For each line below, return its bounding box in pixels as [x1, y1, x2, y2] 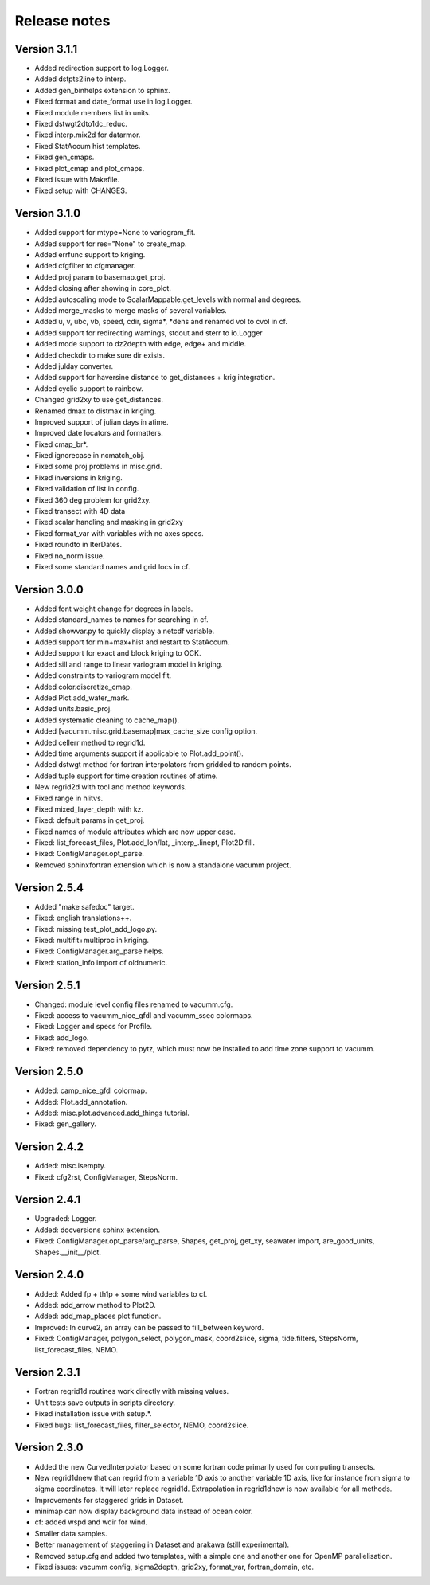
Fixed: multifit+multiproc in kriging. [34, 935, 149, 945]
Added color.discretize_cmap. [34, 682, 133, 691]
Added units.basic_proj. [34, 704, 112, 714]
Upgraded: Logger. [34, 1214, 97, 1223]
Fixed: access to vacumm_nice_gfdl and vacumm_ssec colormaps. [34, 1011, 254, 1020]
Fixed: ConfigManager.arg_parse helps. [34, 946, 165, 956]
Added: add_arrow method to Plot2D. [34, 1300, 157, 1309]
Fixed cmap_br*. [34, 439, 88, 449]
